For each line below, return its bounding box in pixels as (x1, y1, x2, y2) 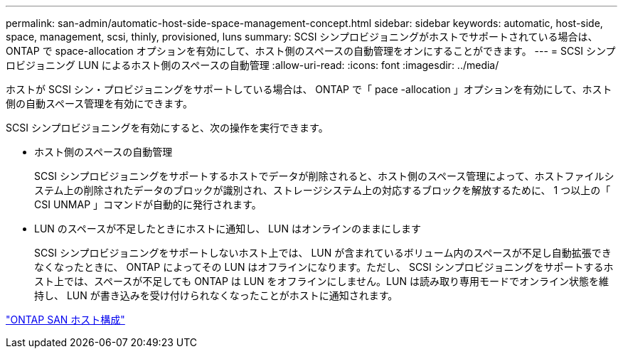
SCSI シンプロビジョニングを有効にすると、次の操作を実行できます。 (6, 122, 329, 134)
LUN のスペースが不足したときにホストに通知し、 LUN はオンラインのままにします (34, 222, 421, 235)
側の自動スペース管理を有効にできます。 (6, 97, 193, 109)
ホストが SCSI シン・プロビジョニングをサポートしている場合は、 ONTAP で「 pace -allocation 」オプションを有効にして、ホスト (6, 83, 612, 95)
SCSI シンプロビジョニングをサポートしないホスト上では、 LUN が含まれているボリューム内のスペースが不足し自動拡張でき (34, 247, 612, 259)
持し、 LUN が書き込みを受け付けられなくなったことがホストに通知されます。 (34, 289, 398, 301)
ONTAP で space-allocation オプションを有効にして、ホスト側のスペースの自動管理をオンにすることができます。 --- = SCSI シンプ (6, 45, 616, 57)
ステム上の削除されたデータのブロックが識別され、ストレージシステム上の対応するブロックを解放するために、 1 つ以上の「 (34, 184, 611, 196)
